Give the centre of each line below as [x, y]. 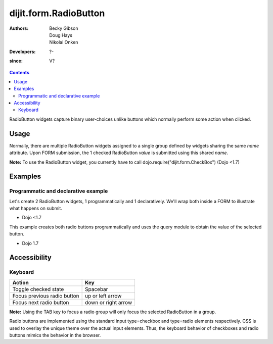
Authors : [19, 28]
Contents [19, 72]
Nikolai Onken [64, 42]
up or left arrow [103, 296]
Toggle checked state [38, 289]
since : [16, 61]
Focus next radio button [41, 302]
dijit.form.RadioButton [57, 13]
